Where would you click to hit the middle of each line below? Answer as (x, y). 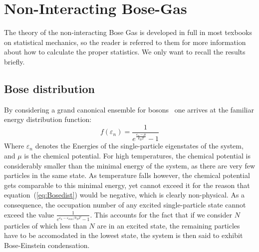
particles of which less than (45, 225)
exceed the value (29, 214)
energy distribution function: (48, 119)
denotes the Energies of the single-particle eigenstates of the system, (139, 146)
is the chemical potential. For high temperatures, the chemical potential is (137, 155)
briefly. (14, 61)
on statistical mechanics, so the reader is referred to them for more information (125, 42)
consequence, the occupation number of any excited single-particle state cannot (125, 204)
